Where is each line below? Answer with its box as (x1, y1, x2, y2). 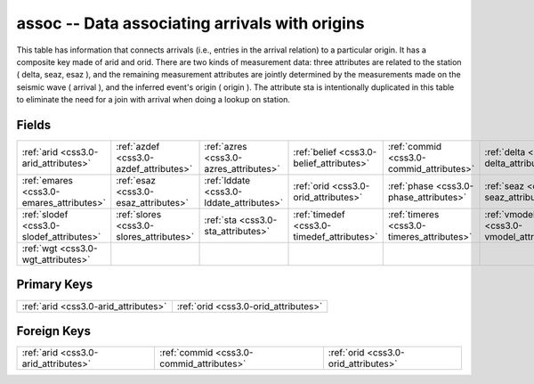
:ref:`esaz (116, 175, 156, 187)
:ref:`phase (387, 180, 434, 192)
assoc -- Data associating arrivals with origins (16, 13, 365, 33)
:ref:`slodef (21, 208, 69, 221)
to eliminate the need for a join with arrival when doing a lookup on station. (16, 94, 291, 105)
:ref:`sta (204, 214, 238, 226)
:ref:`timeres (387, 208, 440, 221)
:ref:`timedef (293, 208, 346, 221)
